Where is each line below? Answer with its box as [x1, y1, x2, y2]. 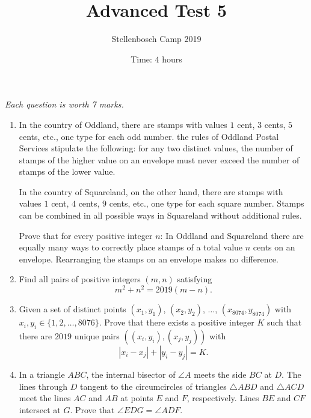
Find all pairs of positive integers [19, 273, 141, 285]
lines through [19, 380, 68, 392]
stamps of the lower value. [19, 165, 115, 178]
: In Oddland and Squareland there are [160, 229, 304, 241]
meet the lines [19, 392, 71, 404]
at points [120, 392, 153, 404]
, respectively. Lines [186, 392, 259, 404]
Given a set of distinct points [19, 303, 126, 315]
